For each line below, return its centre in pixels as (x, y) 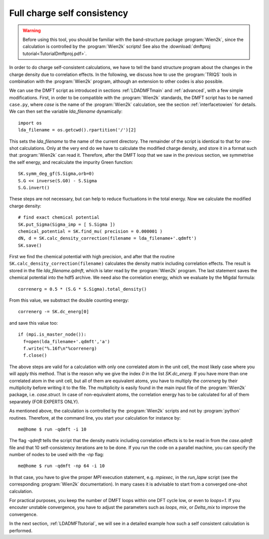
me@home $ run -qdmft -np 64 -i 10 (62, 466)
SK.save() (30, 245)
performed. (21, 531)
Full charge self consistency (69, 13)
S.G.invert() (34, 188)
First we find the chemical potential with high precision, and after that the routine (92, 257)
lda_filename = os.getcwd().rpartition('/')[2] (77, 130)
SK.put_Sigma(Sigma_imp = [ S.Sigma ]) (67, 224)
